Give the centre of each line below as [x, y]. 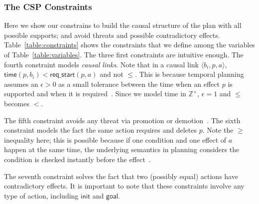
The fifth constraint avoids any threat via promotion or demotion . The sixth [122, 120]
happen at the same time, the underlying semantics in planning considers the [122, 149]
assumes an [21, 84]
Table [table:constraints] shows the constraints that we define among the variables [129, 45]
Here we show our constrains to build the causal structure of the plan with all [123, 25]
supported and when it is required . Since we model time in [95, 94]
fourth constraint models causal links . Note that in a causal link [101, 64]
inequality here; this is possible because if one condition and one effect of [115, 139]
